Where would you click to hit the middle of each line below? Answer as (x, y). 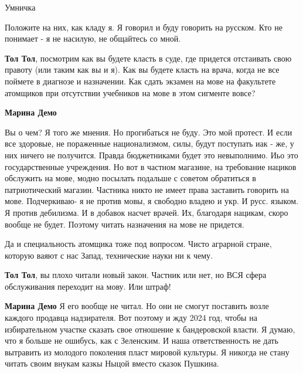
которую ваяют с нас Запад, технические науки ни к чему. (109, 255)
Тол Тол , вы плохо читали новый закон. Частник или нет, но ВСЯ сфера (136, 275)
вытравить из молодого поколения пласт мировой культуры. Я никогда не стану (147, 352)
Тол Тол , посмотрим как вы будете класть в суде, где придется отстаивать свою (148, 58)
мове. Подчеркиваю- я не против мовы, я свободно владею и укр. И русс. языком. (151, 201)
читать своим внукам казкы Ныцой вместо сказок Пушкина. (112, 363)
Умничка (20, 7)
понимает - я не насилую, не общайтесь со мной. (93, 38)
